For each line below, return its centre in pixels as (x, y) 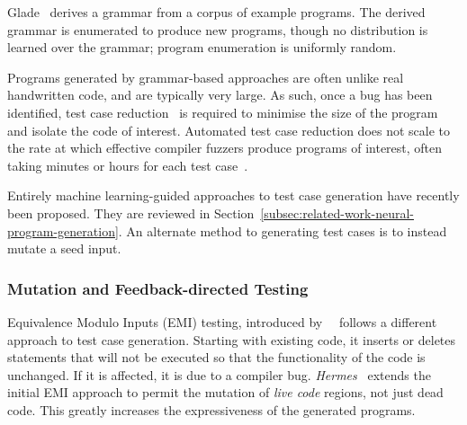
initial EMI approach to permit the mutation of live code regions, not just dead (225, 392)
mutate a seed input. (64, 248)
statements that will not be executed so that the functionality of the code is (216, 357)
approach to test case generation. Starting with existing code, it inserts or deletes (232, 339)
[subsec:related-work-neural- (337, 212)
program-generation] (63, 230)
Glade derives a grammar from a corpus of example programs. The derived (216, 12)
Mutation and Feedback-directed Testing (158, 288)
